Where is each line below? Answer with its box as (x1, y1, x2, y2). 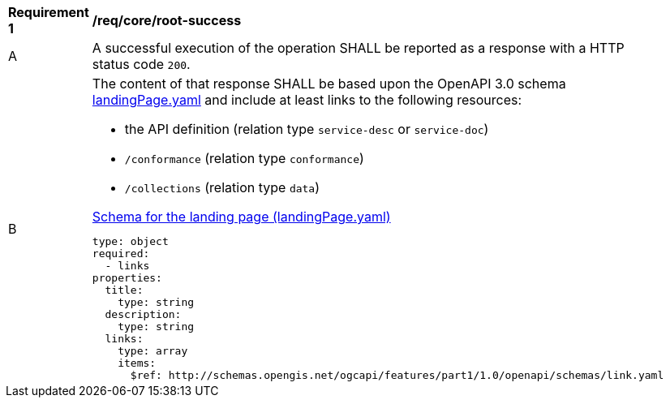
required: (92, 247, 150, 260)
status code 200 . (92, 56, 191, 72)
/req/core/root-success (92, 12, 242, 28)
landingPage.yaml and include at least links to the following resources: (92, 92, 522, 108)
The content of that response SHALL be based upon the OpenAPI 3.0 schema (92, 75, 566, 92)
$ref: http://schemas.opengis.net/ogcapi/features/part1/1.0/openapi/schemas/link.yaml (130, 369, 664, 381)
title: (105, 284, 144, 296)
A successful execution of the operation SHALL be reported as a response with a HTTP (92, 40, 625, 56)
